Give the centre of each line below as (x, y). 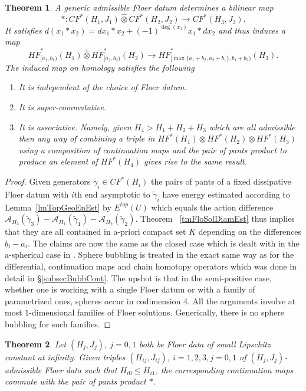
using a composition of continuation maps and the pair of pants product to (152, 149)
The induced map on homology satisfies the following (100, 67)
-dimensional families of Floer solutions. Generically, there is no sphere (157, 312)
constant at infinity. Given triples (65, 356)
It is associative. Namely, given (75, 126)
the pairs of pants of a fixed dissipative (221, 181)
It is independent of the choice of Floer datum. (103, 87)
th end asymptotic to (112, 194)
